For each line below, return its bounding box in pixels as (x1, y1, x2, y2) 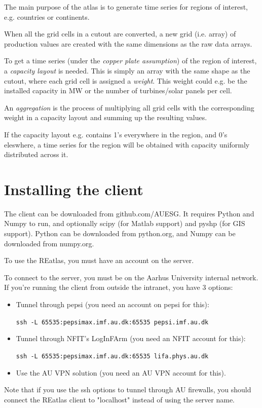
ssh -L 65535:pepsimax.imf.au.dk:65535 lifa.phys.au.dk (16, 352, 209, 360)
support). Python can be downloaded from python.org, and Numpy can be (4, 228, 236, 239)
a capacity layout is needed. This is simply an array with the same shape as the (4, 65, 250, 76)
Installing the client (4, 178, 143, 199)
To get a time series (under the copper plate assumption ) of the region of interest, (4, 55, 257, 66)
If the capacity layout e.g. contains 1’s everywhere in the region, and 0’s (4, 129, 228, 139)
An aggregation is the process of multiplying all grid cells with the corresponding (4, 102, 254, 113)
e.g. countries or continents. (4, 11, 90, 22)
